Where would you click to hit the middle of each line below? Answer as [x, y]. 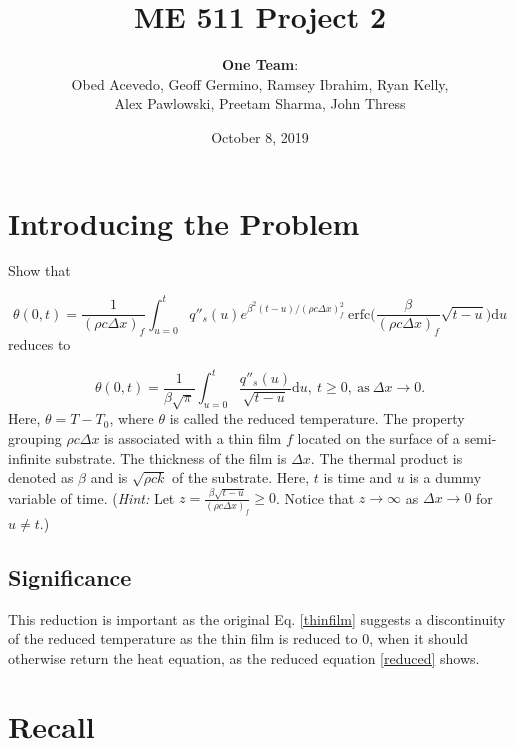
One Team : [260, 64]
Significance [70, 576]
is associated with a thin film [193, 437]
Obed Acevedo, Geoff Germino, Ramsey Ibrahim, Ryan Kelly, [260, 83]
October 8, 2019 [260, 136]
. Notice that [315, 497]
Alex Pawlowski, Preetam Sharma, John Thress [260, 103]
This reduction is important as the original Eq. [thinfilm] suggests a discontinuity [257, 618]
